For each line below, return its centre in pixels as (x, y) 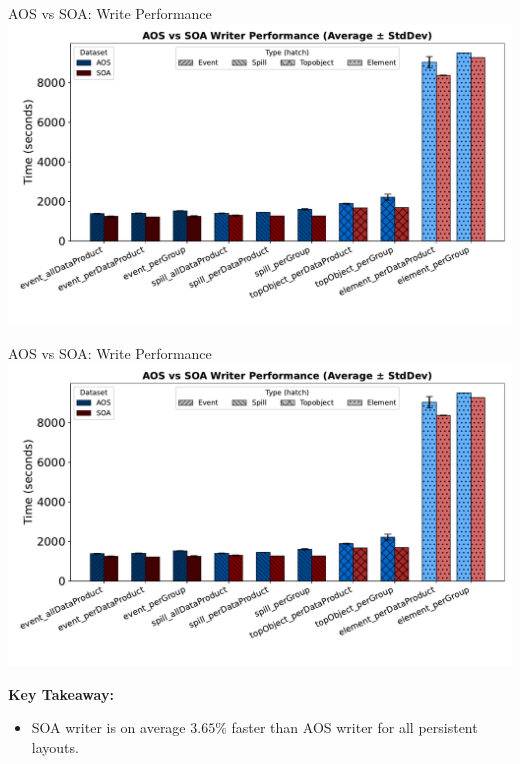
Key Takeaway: (61, 693)
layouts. (55, 746)
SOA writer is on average (108, 727)
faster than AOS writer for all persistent (354, 727)
